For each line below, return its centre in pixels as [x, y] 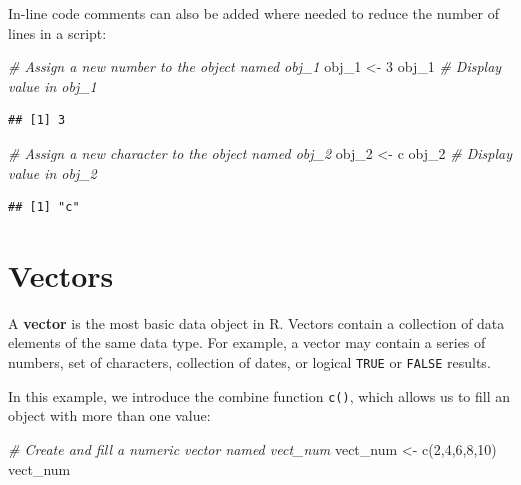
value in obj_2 [52, 172]
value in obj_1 [52, 85]
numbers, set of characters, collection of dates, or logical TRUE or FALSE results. [249, 362]
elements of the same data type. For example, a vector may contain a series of [247, 342]
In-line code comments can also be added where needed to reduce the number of [253, 13]
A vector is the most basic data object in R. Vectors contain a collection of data [256, 322]
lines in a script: [57, 32]
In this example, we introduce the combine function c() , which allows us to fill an [259, 395]
